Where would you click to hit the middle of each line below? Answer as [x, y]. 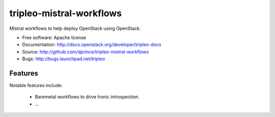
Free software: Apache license [54, 37]
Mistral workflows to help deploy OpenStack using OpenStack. [75, 28]
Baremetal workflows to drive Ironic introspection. [87, 97]
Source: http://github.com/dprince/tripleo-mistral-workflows [86, 52]
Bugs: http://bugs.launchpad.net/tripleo [64, 59]
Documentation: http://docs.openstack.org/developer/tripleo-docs [92, 45]
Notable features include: [36, 86]
